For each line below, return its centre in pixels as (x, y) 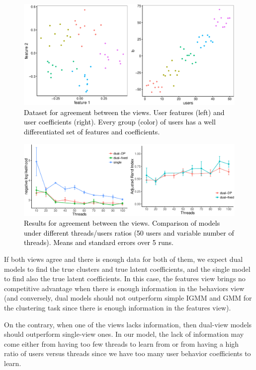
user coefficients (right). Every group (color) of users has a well (120, 122)
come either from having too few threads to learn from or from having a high (122, 343)
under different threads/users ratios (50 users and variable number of (129, 232)
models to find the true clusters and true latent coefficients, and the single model (127, 269)
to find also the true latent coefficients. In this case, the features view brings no (125, 278)
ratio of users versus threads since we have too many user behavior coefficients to (128, 353)
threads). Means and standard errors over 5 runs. (99, 242)
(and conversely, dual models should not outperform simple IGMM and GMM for (128, 298)
